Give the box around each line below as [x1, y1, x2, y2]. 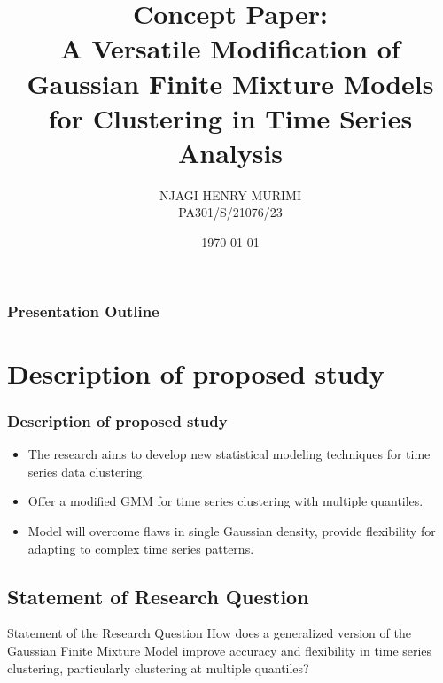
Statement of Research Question [7, 582, 309, 609]
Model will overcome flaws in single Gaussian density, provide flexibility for [27, 521, 436, 539]
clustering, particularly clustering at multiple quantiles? [7, 658, 309, 677]
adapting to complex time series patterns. [27, 539, 254, 557]
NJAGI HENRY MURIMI [159, 185, 301, 204]
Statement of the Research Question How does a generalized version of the [7, 624, 411, 642]
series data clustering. [27, 462, 146, 480]
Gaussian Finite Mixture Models [27, 65, 434, 101]
